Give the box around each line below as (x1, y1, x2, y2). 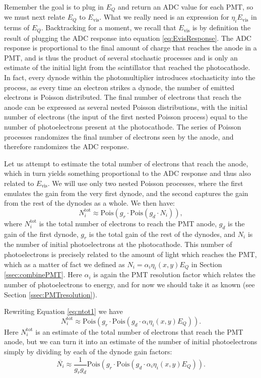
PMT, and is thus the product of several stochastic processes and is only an (4, 52, 238, 62)
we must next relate (4, 12, 66, 22)
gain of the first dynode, (4, 228, 79, 239)
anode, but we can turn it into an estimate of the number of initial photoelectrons (4, 336, 257, 347)
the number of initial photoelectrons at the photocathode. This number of (4, 239, 232, 249)
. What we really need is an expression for (99, 12, 229, 22)
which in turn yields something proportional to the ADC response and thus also (4, 168, 251, 178)
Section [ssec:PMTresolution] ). (4, 289, 97, 299)
